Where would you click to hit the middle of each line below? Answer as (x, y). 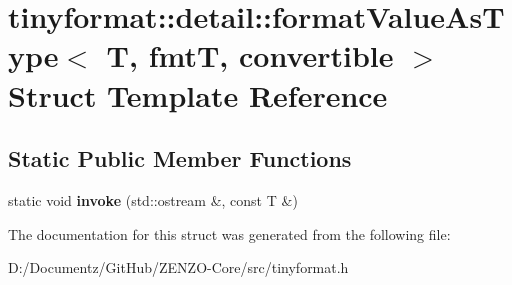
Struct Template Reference (198, 94)
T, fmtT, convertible (250, 55)
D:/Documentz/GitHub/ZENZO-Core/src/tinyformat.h (178, 267)
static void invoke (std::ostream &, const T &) (153, 199)
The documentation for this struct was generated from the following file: (229, 233)
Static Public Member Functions (180, 158)
